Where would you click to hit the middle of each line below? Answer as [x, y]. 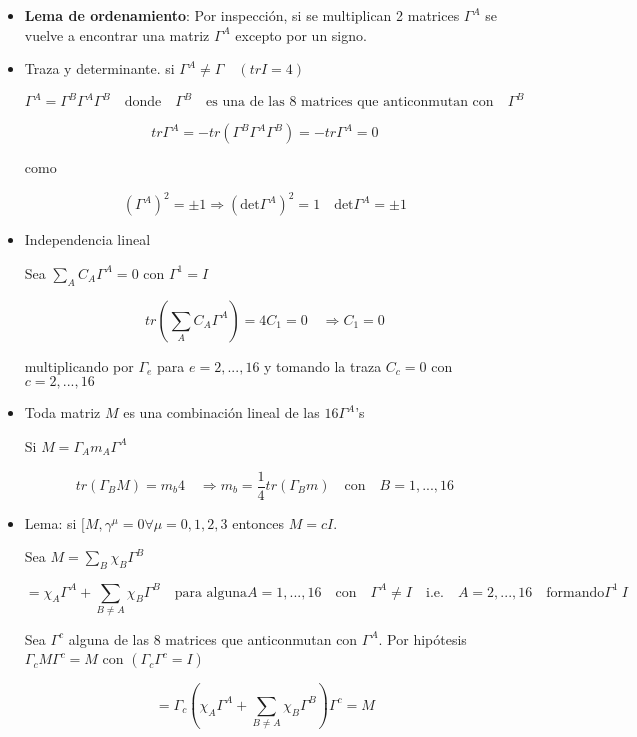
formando [575, 592]
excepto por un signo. [301, 34]
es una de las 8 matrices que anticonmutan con [350, 102]
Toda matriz [62, 412]
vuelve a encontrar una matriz [117, 34]
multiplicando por [79, 365]
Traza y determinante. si [99, 68]
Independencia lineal [87, 239]
